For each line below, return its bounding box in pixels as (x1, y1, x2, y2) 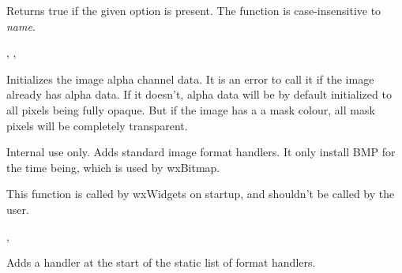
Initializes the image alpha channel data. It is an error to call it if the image (6, 70, 374, 87)
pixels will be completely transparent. (6, 117, 188, 133)
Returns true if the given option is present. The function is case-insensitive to (6, 2, 381, 18)
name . (6, 17, 36, 34)
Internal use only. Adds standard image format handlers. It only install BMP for (6, 144, 396, 160)
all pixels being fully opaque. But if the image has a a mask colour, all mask (6, 101, 375, 118)
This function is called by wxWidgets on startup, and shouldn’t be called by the (6, 185, 395, 202)
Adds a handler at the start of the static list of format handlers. (6, 254, 316, 271)
